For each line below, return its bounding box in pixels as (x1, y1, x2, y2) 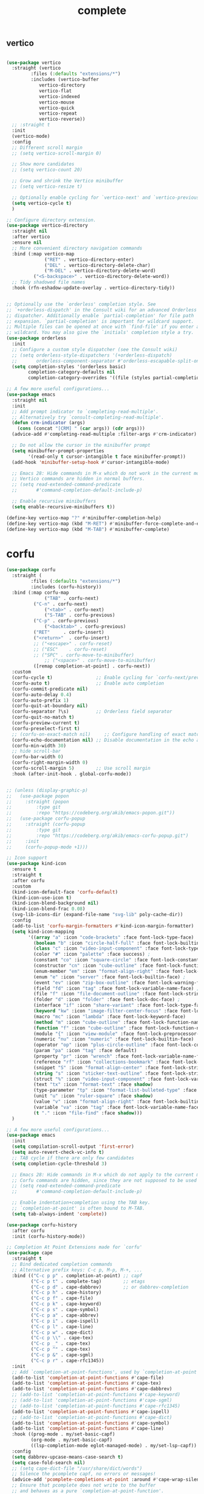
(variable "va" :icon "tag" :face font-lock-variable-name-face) (33, 1104, 202, 1110)
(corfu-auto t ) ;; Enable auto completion (12, 680, 165, 686)
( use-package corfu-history (6, 1222, 78, 1228)
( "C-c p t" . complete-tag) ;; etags (30, 1278, 146, 1284)
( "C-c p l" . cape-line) (30, 1323, 94, 1329)
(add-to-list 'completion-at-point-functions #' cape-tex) (12, 1380, 162, 1387)
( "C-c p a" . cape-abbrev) (30, 1312, 99, 1318)
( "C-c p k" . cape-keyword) (30, 1301, 102, 1307)
